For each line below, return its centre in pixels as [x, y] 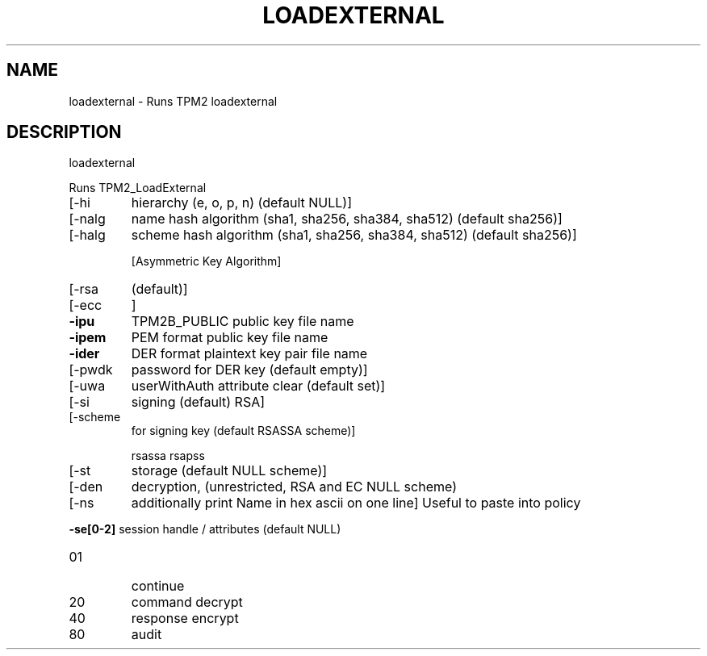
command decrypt [187, 602]
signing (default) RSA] [198, 402]
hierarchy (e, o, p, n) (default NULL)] [242, 203]
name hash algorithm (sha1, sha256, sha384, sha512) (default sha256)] [347, 219]
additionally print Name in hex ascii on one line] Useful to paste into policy [356, 503]
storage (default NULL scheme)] [229, 471]
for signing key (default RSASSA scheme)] [243, 431]
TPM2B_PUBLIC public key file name [243, 322]
